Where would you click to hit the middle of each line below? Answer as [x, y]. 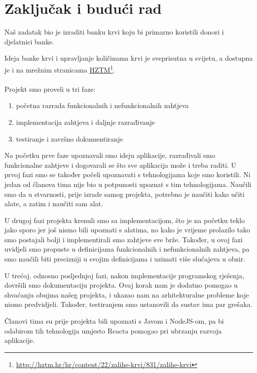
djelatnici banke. [29, 41]
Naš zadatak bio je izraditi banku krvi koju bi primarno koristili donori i [114, 32]
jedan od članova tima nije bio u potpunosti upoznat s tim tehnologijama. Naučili [128, 184]
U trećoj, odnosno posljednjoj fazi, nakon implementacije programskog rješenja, [124, 275]
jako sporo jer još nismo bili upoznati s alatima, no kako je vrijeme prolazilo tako [127, 230]
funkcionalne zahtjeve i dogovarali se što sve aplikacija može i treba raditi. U [121, 165]
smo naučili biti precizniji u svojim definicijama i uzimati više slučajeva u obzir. [125, 259]
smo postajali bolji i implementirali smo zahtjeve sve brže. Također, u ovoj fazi [124, 239]
